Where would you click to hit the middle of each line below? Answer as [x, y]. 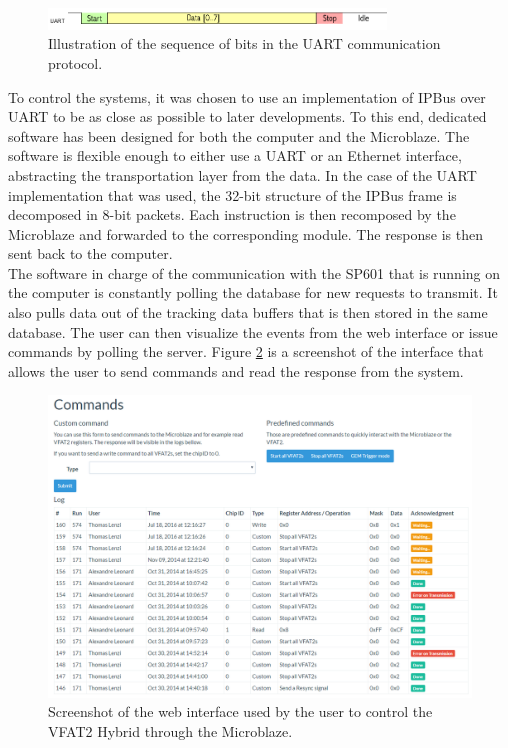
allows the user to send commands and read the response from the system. [236, 370]
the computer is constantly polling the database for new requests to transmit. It [253, 292]
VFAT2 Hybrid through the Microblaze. [170, 730]
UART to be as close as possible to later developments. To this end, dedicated [247, 116]
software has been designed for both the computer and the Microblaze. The [239, 135]
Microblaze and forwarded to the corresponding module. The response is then [246, 233]
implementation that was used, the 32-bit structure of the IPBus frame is [232, 194]
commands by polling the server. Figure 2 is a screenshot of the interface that [246, 351]
